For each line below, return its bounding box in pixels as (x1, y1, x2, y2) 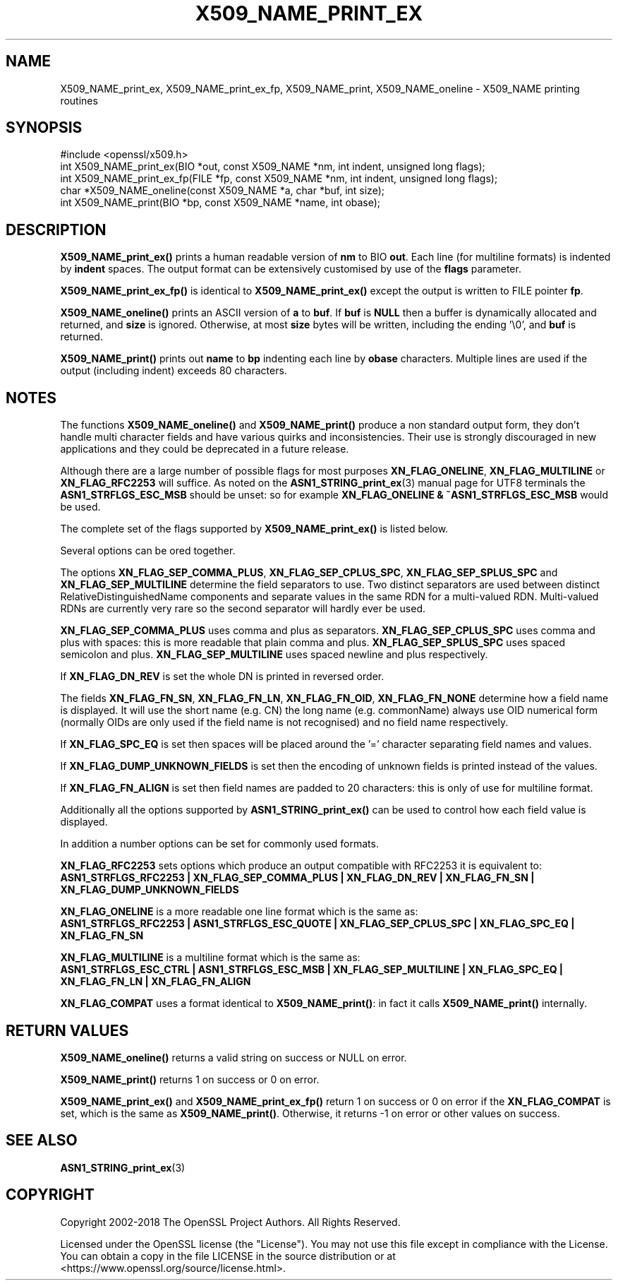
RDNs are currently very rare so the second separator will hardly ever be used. (60, 602, 426, 615)
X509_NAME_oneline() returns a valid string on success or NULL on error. (60, 1051, 407, 1064)
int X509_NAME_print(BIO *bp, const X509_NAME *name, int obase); (60, 196, 381, 209)
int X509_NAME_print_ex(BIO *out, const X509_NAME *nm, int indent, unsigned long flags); (60, 160, 485, 173)
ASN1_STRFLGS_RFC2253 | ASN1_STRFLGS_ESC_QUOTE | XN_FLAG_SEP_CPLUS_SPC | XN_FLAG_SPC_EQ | (60, 917, 575, 930)
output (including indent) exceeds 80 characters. (60, 364, 287, 377)
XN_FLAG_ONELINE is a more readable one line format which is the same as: (60, 905, 418, 918)
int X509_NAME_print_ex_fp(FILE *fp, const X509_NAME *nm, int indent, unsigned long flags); (60, 172, 498, 185)
